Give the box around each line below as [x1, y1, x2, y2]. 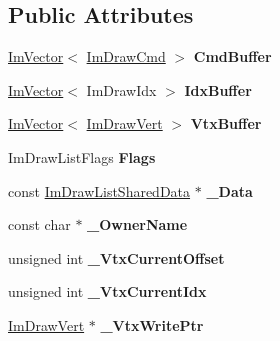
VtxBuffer [190, 113, 262, 134]
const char [8, 214, 71, 235]
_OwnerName [87, 214, 188, 235]
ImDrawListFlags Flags [8, 146, 156, 167]
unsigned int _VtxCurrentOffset [8, 247, 225, 268]
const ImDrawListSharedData [8, 180, 191, 201]
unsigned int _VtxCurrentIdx [8, 281, 207, 302]
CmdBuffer [193, 46, 272, 67]
